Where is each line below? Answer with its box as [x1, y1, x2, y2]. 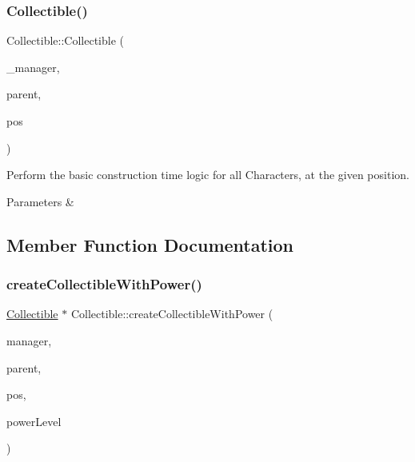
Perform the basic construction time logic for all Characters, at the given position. [6, 166, 409, 183]
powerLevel [6, 412, 62, 429]
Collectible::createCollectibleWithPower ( [70, 305, 273, 322]
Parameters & [6, 193, 74, 209]
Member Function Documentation [6, 232, 294, 257]
